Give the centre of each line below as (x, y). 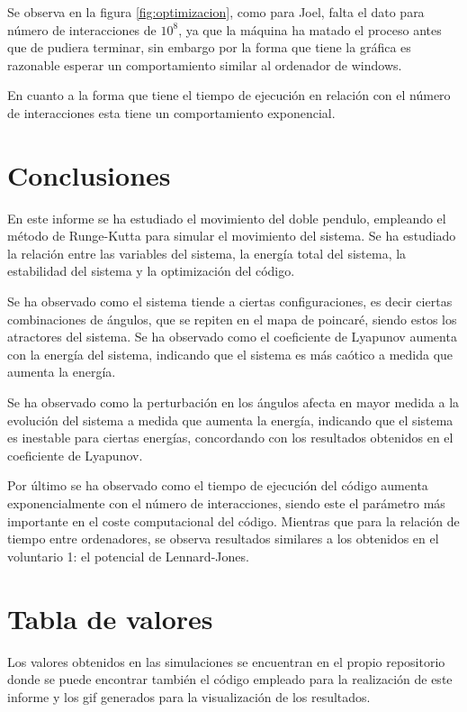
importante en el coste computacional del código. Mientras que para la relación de (233, 520)
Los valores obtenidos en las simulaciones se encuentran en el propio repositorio (226, 661)
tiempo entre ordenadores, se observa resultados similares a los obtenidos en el (223, 539)
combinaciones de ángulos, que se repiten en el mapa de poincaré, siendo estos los (232, 319)
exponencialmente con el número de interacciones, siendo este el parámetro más (226, 503)
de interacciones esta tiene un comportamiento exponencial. (171, 112)
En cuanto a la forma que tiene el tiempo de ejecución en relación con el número (229, 95)
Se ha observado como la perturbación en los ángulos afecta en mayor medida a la (233, 402)
